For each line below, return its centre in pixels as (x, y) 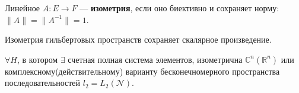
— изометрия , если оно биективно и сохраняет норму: (179, 8)
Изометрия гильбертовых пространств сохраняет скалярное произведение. (138, 39)
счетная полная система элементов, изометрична (155, 59)
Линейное (23, 8)
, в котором (37, 59)
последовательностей (43, 83)
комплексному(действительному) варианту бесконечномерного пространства (142, 71)
